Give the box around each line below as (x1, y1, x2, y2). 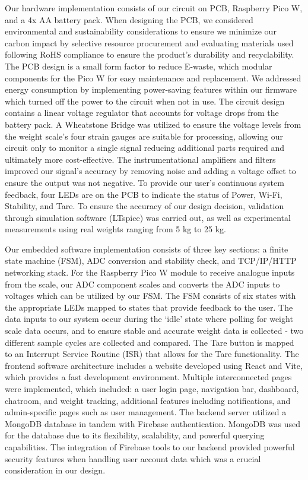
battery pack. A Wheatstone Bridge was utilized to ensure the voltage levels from (5, 118, 301, 130)
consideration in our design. (5, 464, 106, 476)
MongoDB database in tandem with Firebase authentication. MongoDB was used (5, 417, 300, 430)
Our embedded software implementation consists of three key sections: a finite (5, 242, 288, 255)
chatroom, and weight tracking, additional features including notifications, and (5, 394, 291, 406)
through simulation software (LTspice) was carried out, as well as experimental (5, 211, 291, 223)
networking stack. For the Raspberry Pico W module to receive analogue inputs (5, 266, 295, 279)
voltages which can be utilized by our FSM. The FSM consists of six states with (5, 289, 296, 302)
